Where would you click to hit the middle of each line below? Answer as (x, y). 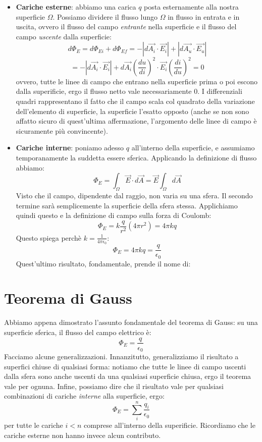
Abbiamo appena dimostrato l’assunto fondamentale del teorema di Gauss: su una (131, 322)
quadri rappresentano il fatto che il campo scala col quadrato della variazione (135, 101)
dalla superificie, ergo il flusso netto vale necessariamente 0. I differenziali (129, 91)
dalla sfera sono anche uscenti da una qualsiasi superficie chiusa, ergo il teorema (128, 376)
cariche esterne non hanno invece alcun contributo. (83, 435)
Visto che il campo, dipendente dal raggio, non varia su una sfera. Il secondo (134, 196)
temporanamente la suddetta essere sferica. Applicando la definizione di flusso (136, 158)
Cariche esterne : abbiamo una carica (76, 7)
